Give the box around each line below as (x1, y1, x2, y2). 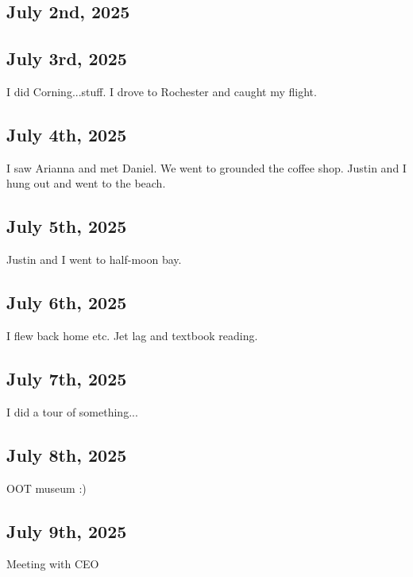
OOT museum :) (6, 479, 87, 496)
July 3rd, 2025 (6, 46, 127, 71)
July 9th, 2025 (6, 518, 127, 543)
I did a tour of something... (6, 403, 138, 420)
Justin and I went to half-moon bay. (6, 251, 182, 268)
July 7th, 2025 (6, 366, 127, 390)
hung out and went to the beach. (6, 175, 166, 192)
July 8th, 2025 (6, 442, 127, 467)
